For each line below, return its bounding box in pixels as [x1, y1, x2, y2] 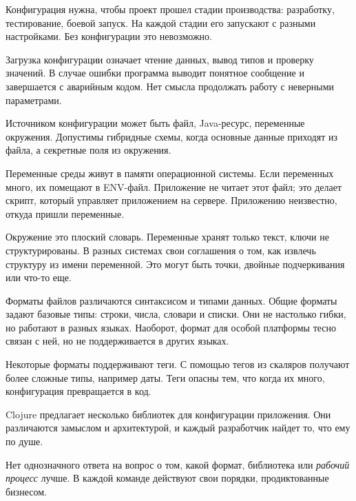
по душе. [6, 434, 43, 449]
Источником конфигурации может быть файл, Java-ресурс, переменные [6, 116, 305, 130]
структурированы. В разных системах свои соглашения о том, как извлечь [6, 243, 316, 257]
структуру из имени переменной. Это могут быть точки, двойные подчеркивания [6, 256, 345, 271]
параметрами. [6, 92, 62, 107]
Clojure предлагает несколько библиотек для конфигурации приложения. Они [6, 407, 331, 421]
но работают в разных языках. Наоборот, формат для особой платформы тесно [6, 320, 337, 334]
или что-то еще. [6, 270, 72, 285]
